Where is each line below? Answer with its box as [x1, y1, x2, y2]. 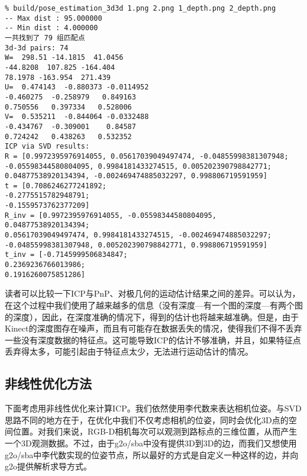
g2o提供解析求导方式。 [5, 460, 92, 472]
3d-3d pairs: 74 [5, 43, 69, 52]
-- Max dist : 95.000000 [5, 14, 102, 22]
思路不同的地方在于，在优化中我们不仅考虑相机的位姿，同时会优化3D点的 [5, 413, 289, 426]
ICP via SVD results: [5, 142, 90, 151]
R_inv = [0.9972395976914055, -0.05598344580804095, [5, 211, 216, 220]
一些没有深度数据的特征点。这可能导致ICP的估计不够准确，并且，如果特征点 [5, 333, 301, 346]
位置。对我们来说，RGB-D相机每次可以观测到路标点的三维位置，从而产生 [12, 425, 298, 438]
